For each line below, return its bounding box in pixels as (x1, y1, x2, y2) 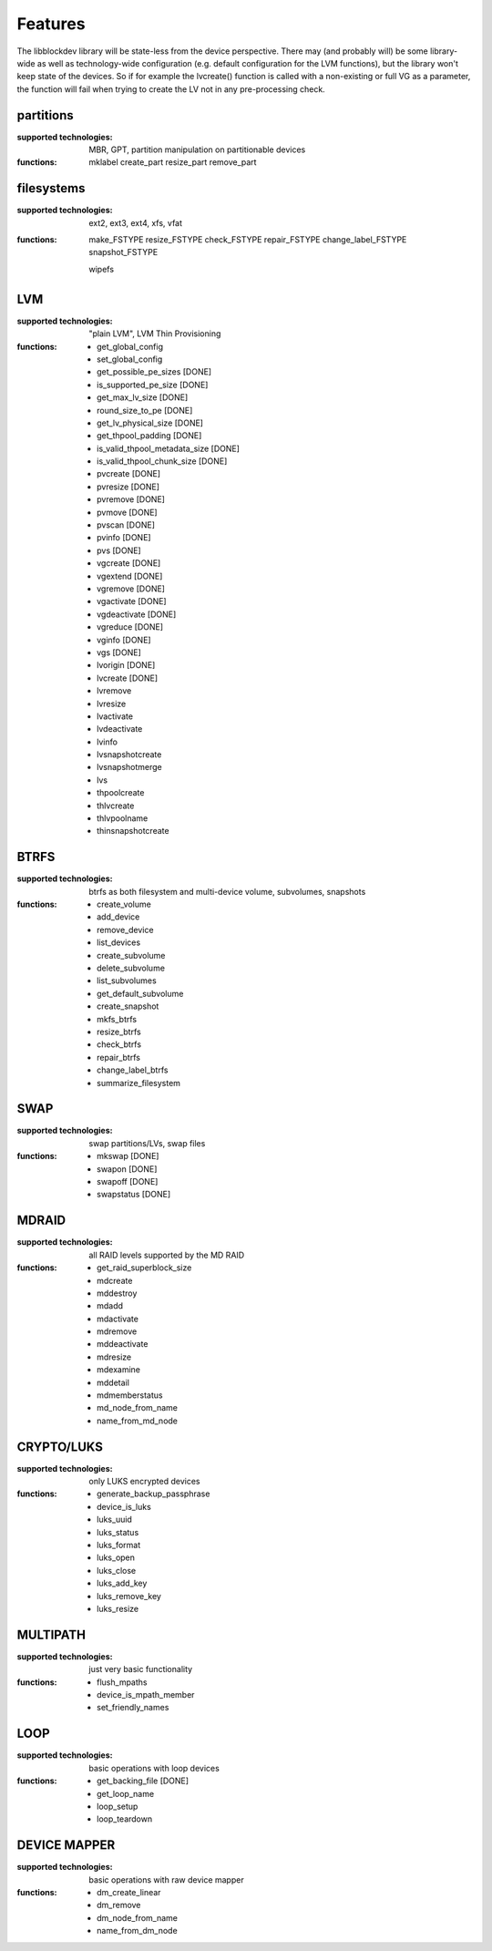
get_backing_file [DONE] (97, 1775, 190, 1786)
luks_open (97, 1552, 136, 1563)
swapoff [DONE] (97, 1176, 159, 1187)
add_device (97, 911, 140, 922)
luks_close (97, 1565, 137, 1576)
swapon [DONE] (97, 1163, 158, 1175)
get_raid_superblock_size (97, 1262, 192, 1273)
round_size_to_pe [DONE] (97, 405, 193, 416)
